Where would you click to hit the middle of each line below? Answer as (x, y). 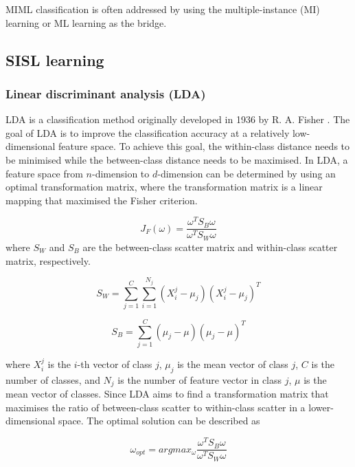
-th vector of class (115, 364)
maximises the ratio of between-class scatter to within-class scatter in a (156, 407)
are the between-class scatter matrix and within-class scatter (210, 247)
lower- (321, 407)
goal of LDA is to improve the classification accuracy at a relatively (148, 132)
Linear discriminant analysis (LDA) (106, 93)
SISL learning (55, 59)
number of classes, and (53, 379)
